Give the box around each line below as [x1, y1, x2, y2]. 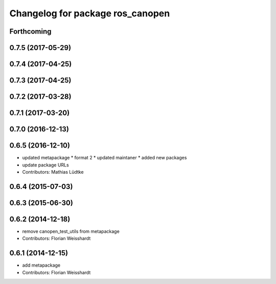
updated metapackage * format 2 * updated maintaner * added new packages [22, 155, 187, 161]
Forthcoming [9, 27, 52, 36]
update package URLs [22, 161, 69, 168]
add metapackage [22, 262, 61, 268]
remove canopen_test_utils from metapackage [22, 228, 120, 234]
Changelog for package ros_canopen [9, 8, 170, 19]
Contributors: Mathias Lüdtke [22, 169, 84, 175]
